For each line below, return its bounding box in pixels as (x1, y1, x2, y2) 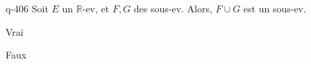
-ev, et (82, 1, 110, 15)
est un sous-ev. (243, 1, 306, 15)
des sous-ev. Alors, (133, 1, 212, 15)
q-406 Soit (6, 1, 49, 15)
